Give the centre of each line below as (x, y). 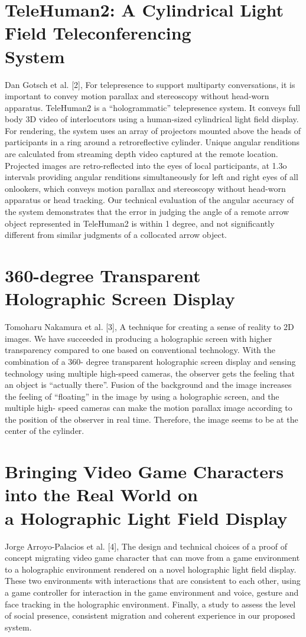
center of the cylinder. (45, 431)
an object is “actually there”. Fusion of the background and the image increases (148, 385)
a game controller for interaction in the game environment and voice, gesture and (152, 592)
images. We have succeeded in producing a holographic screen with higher (139, 338)
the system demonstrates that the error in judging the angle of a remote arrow (147, 212)
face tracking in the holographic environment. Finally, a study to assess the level (150, 604)
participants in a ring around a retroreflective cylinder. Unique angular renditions (152, 142)
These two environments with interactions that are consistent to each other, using (153, 581)
